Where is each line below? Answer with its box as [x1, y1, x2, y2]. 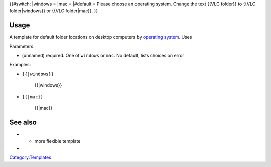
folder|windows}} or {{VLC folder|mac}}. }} [9, 8, 98, 14]
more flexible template [34, 138, 81, 144]
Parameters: [9, 43, 35, 49]
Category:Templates [9, 154, 51, 160]
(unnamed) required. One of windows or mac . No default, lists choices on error [22, 53, 184, 59]
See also [9, 118, 37, 126]
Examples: [9, 62, 31, 68]
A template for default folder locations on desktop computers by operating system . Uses [9, 34, 192, 40]
